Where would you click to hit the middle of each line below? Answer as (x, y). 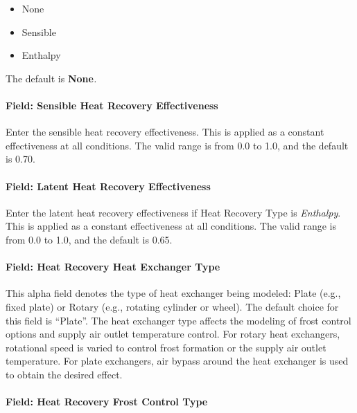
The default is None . (51, 78)
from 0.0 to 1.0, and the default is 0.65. (89, 239)
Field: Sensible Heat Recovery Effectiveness (112, 105)
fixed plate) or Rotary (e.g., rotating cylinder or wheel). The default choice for (172, 306)
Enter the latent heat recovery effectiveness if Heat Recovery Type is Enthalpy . (173, 212)
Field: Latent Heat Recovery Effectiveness (108, 186)
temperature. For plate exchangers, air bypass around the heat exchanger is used (177, 361)
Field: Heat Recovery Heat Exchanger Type (113, 267)
